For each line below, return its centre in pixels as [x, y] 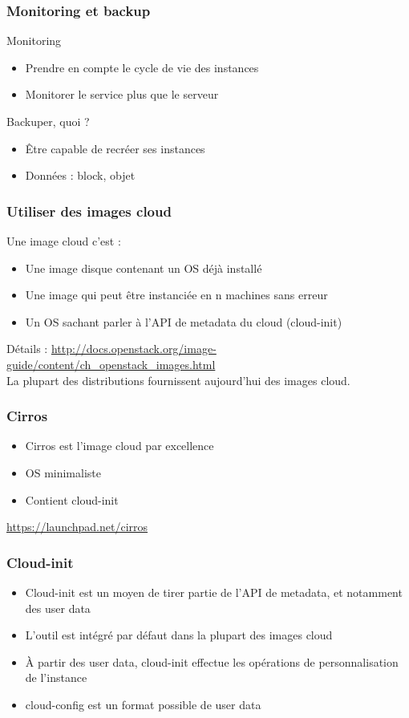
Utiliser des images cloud [89, 211]
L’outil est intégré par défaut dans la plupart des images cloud [179, 635]
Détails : [27, 349]
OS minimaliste [63, 472]
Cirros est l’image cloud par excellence [119, 446]
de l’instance [56, 677]
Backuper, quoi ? [48, 121]
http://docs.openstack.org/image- [134, 349]
